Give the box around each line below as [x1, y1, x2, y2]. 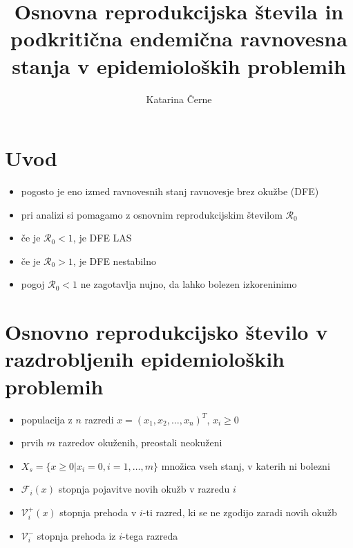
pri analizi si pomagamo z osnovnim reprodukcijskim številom [21, 207, 283, 221]
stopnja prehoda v [59, 504, 137, 519]
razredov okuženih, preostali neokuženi [58, 435, 222, 450]
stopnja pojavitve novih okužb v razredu [58, 482, 230, 496]
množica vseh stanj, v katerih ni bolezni [161, 458, 330, 473]
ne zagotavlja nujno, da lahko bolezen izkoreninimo [80, 277, 297, 291]
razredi [84, 412, 114, 426]
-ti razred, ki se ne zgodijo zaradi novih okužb [142, 504, 337, 519]
